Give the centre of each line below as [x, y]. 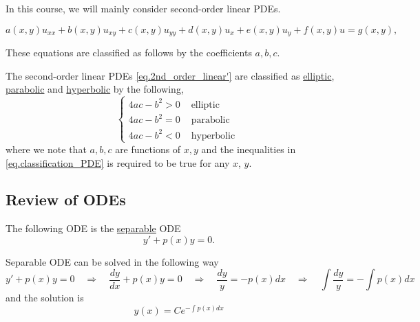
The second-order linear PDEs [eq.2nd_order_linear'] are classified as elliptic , [170, 75]
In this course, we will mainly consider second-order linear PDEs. [143, 8]
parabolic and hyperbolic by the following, [95, 89]
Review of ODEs [66, 199]
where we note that [46, 149]
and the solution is [45, 298]
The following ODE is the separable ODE [93, 228]
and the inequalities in [249, 149]
